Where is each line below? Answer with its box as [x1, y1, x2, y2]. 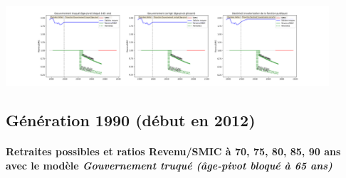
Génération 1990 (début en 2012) [6, 109, 256, 131]
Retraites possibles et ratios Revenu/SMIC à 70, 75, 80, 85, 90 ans [6, 144, 341, 159]
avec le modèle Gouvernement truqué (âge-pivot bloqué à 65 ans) [6, 157, 332, 172]
